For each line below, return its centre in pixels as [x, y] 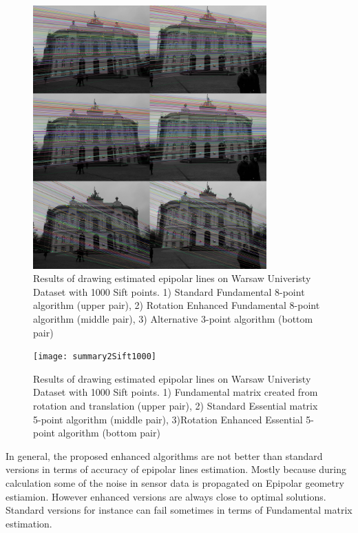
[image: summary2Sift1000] [95, 357]
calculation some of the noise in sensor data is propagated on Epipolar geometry [175, 483]
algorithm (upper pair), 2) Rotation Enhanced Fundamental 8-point [177, 305]
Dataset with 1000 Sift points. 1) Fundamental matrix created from [176, 392]
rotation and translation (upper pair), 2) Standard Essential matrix [176, 406]
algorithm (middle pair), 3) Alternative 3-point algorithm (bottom [173, 319]
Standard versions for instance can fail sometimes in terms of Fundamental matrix [179, 510]
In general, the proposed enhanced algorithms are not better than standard [164, 455]
